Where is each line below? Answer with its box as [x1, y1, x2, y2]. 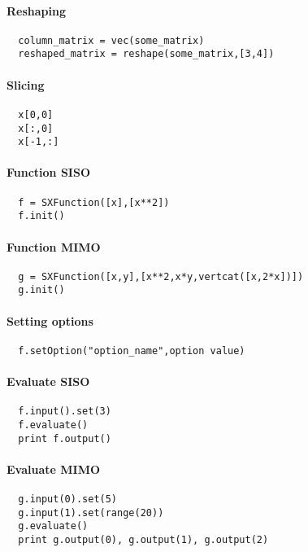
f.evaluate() [18, 419, 89, 431]
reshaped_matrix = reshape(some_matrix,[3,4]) [18, 48, 275, 60]
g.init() [18, 284, 65, 296]
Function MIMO [7, 238, 101, 255]
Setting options [7, 312, 93, 329]
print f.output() [18, 432, 111, 445]
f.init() [18, 210, 65, 222]
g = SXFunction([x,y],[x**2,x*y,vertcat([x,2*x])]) [18, 270, 304, 283]
